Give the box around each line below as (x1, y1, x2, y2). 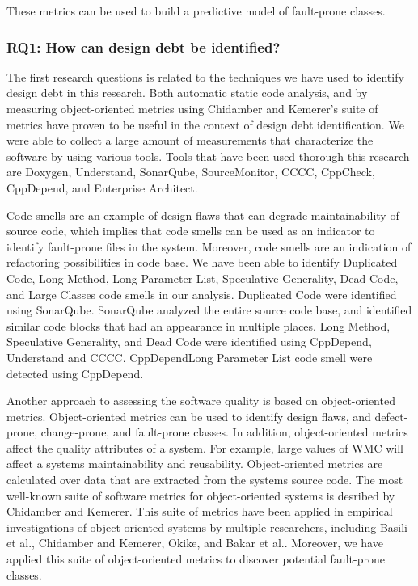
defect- (374, 407, 408, 424)
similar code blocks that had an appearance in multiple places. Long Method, (6, 317, 391, 334)
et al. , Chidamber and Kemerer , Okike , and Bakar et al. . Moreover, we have (6, 534, 383, 551)
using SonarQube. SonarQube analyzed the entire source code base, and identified (6, 301, 412, 318)
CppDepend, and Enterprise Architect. (6, 179, 198, 196)
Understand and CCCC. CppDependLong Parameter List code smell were (6, 348, 373, 365)
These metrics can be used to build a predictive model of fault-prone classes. (6, 2, 386, 19)
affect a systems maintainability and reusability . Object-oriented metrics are (6, 455, 383, 472)
